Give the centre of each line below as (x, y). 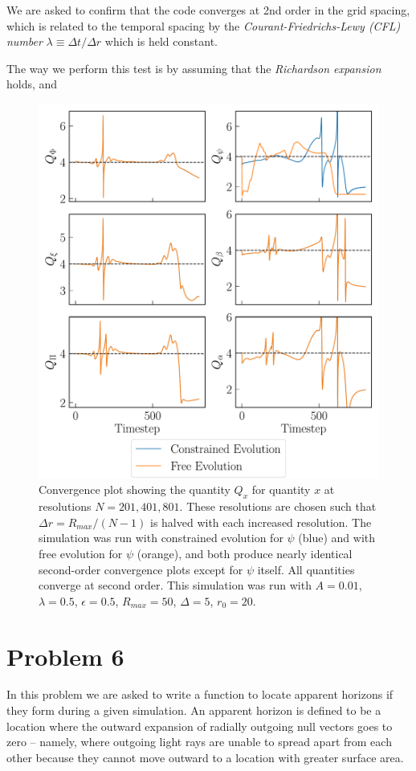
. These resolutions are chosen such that (278, 506)
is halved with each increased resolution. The (261, 522)
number (24, 41)
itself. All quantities (306, 569)
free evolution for (81, 553)
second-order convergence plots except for (141, 569)
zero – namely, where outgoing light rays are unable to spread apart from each (199, 742)
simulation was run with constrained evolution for (161, 538)
